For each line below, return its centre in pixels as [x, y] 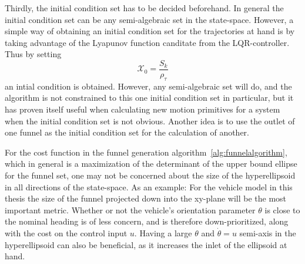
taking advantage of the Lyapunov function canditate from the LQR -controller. [147, 42]
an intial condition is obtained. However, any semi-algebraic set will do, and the [148, 86]
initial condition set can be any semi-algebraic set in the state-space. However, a [149, 19]
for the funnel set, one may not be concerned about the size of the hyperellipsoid [150, 175]
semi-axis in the [268, 232]
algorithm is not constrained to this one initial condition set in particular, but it [149, 98]
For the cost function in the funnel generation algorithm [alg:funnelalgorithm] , [146, 152]
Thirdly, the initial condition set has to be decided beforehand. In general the [144, 8]
